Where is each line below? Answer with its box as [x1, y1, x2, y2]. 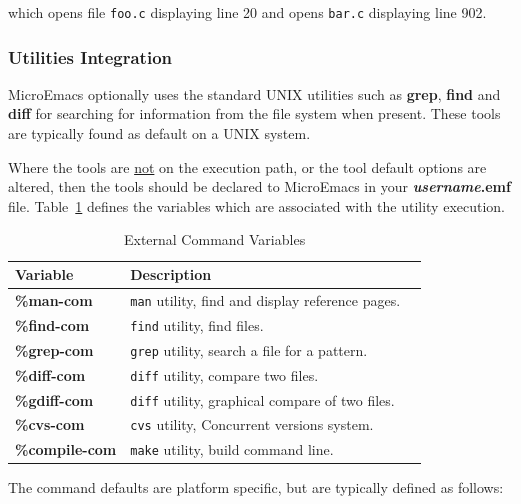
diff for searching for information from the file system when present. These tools [8, 103, 501, 124]
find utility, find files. [130, 314, 264, 335]
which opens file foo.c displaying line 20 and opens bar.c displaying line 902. [8, 2, 487, 22]
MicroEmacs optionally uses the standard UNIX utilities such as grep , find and [8, 83, 501, 104]
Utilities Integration [8, 44, 172, 69]
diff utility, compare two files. [130, 364, 319, 385]
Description [130, 264, 212, 285]
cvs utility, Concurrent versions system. [130, 414, 374, 435]
